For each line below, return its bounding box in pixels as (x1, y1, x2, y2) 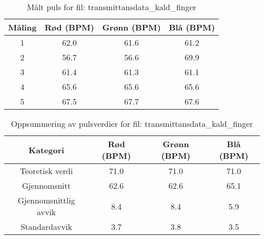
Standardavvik (20, 221, 73, 232)
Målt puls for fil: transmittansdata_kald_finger (26, 1, 196, 13)
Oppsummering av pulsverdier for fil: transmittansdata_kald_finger (11, 118, 253, 129)
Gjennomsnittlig (18, 194, 75, 206)
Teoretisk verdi (20, 165, 73, 177)
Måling (8, 21, 37, 33)
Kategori (28, 144, 64, 156)
